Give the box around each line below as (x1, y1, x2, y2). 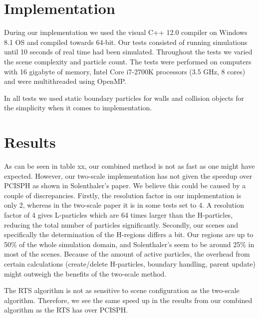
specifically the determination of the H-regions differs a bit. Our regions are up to (4, 229, 254, 240)
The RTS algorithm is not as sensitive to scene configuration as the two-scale (4, 285, 240, 296)
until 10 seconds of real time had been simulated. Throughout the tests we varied (4, 46, 253, 57)
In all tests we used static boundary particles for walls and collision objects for (4, 92, 245, 103)
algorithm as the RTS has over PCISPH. (4, 305, 128, 315)
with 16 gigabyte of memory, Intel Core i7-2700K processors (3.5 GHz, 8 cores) (4, 66, 246, 76)
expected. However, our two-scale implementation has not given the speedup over (4, 170, 253, 181)
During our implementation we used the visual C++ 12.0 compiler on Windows (4, 27, 248, 37)
